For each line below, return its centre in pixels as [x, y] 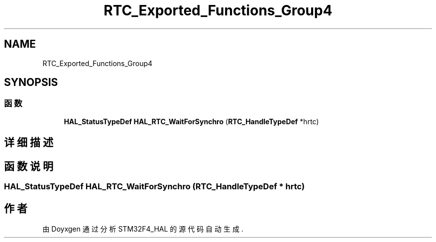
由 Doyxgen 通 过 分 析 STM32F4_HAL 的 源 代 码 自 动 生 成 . [143, 229]
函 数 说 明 [29, 166]
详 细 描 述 [29, 143]
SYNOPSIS [31, 82]
